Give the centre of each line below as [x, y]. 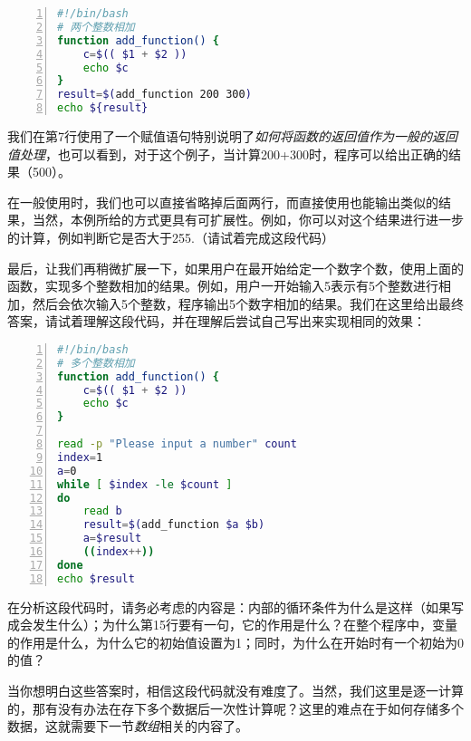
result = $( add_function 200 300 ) [154, 95]
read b [102, 511]
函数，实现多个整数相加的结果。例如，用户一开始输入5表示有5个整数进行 [223, 286]
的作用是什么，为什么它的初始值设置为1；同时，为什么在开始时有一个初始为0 [235, 642]
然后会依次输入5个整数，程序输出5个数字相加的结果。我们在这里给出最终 [248, 303]
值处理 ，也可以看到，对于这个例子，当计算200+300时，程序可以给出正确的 [228, 154]
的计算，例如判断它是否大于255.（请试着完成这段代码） [171, 237]
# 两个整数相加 [96, 27]
